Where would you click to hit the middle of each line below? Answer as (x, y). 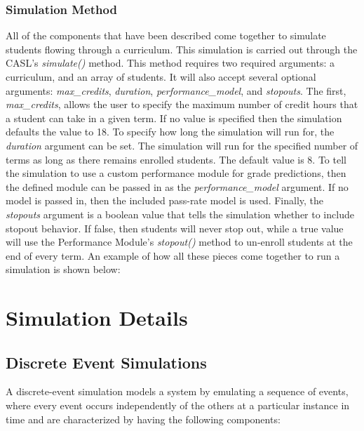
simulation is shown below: (63, 269)
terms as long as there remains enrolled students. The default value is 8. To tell (176, 159)
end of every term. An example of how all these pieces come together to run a (173, 255)
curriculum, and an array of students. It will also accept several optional (161, 77)
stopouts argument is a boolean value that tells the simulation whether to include (180, 214)
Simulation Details (97, 318)
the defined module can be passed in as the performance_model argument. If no (177, 186)
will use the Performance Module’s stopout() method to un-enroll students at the (179, 242)
